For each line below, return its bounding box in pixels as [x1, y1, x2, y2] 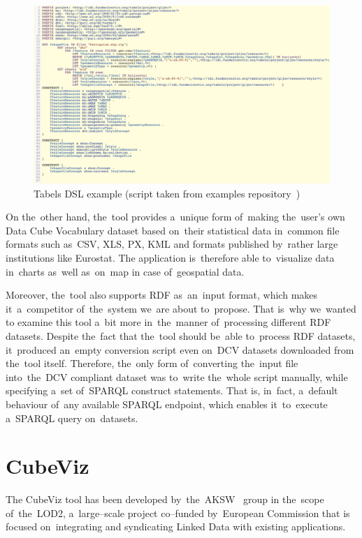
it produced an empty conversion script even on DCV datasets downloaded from [6, 342, 354, 357]
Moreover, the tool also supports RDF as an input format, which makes [6, 287, 318, 302]
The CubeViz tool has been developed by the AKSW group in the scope [6, 492, 324, 507]
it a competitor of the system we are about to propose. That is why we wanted [6, 301, 356, 315]
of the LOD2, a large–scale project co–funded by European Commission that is [6, 505, 350, 520]
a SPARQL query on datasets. [6, 410, 138, 425]
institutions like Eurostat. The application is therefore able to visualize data [6, 251, 335, 265]
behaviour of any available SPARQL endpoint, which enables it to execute [6, 396, 328, 411]
